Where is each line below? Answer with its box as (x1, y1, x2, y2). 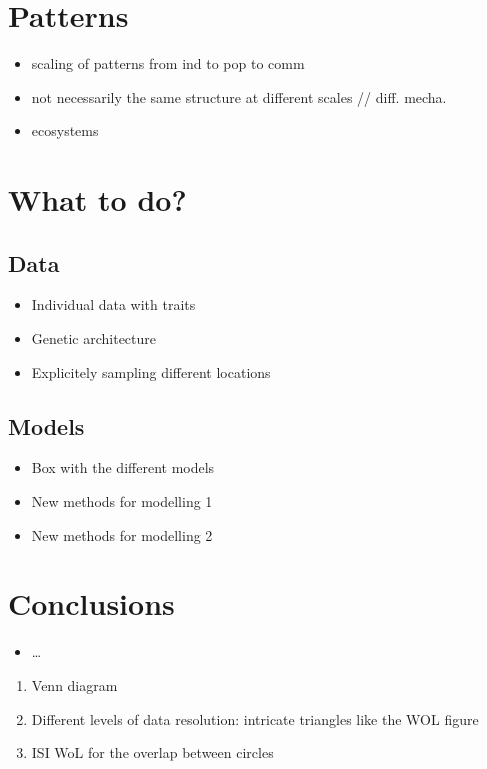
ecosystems (31, 120, 99, 141)
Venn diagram (31, 674, 118, 695)
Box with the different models (31, 457, 215, 478)
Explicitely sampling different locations (31, 361, 271, 382)
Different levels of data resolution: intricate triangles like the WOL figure (31, 708, 479, 729)
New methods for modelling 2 (31, 524, 213, 545)
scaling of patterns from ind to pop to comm (31, 53, 305, 74)
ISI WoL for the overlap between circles (31, 742, 274, 763)
